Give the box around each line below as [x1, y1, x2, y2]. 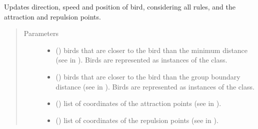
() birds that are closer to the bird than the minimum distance [55, 44, 248, 55]
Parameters [23, 28, 58, 38]
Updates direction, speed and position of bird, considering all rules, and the [4, 1, 235, 11]
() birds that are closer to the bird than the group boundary [55, 71, 240, 81]
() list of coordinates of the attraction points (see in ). [55, 98, 221, 108]
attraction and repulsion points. [4, 11, 101, 21]
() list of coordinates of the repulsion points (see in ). [55, 114, 218, 125]
